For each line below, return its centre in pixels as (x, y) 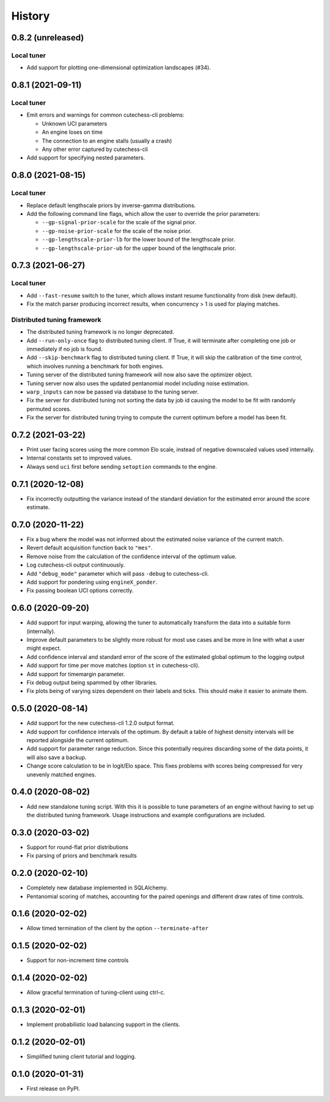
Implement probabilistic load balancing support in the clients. (103, 1024)
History (31, 16)
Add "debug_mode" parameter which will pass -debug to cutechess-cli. (118, 573)
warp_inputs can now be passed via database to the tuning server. (112, 392)
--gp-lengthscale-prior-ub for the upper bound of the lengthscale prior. (139, 248)
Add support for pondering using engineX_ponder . (92, 582)
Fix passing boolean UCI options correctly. (80, 590)
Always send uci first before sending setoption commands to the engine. (122, 466)
